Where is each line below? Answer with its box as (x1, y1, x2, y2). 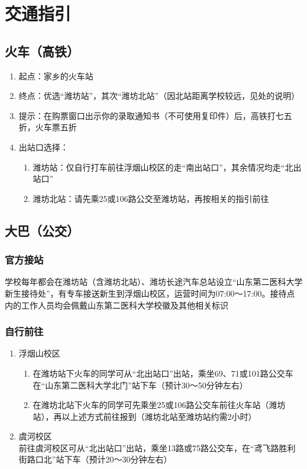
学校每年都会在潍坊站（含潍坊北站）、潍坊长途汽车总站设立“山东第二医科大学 (5, 275, 303, 288)
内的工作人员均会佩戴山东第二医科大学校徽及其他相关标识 (5, 298, 228, 311)
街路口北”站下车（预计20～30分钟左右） (18, 453, 172, 465)
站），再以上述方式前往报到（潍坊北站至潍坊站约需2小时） (33, 410, 257, 422)
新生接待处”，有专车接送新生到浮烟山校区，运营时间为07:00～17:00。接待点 (5, 287, 295, 299)
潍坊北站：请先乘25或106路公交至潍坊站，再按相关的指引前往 (33, 192, 269, 204)
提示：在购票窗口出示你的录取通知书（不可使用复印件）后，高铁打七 (18, 109, 284, 121)
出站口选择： (18, 140, 69, 153)
